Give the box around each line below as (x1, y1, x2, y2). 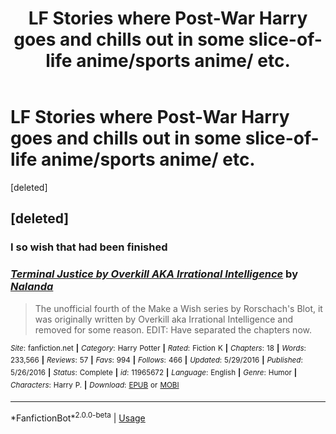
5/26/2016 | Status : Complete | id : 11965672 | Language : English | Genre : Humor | (10, 367, 298, 377)
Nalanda (10, 280, 54, 294)
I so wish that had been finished (10, 240, 168, 254)
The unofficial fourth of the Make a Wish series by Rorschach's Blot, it (34, 302, 323, 314)
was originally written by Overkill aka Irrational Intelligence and (34, 313, 294, 325)
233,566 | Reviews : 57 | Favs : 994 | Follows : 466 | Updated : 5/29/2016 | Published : (10, 355, 303, 366)
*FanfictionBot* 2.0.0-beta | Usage (10, 410, 146, 424)
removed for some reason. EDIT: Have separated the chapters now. (34, 323, 312, 336)
